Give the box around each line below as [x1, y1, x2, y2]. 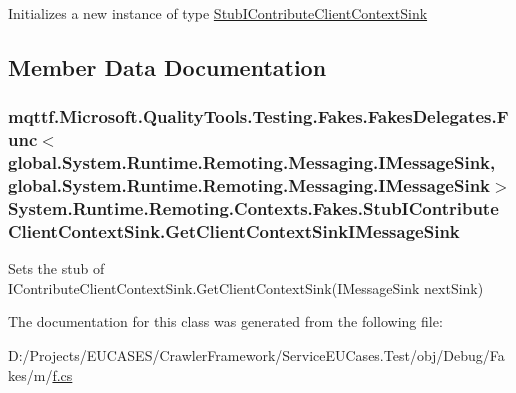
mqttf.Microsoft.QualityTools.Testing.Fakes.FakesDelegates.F [8, 104, 509, 129]
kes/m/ [8, 364, 53, 385]
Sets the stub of [8, 258, 105, 279]
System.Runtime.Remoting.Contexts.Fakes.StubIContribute [8, 195, 499, 220]
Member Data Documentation [8, 51, 327, 82]
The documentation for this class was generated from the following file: [8, 311, 443, 332]
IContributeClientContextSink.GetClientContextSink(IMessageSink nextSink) [8, 277, 484, 298]
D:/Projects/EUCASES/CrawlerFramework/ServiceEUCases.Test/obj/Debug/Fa [8, 344, 505, 365]
